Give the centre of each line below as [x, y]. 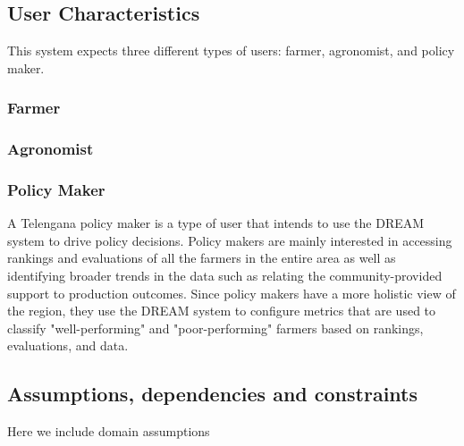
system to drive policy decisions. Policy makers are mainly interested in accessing [230, 240]
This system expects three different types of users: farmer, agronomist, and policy [231, 50]
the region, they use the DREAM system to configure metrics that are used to [222, 311]
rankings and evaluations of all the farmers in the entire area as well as [202, 258]
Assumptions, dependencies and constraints [212, 394]
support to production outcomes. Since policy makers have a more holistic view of [232, 293]
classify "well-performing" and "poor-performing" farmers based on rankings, [215, 328]
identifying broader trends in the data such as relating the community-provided [225, 276]
